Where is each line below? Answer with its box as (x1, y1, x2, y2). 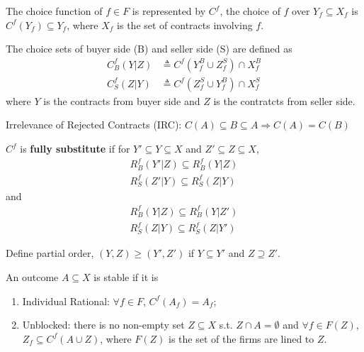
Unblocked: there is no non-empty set (22, 317, 185, 332)
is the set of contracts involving (117, 17, 253, 32)
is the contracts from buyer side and (43, 93, 200, 108)
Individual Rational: (22, 293, 110, 308)
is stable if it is (93, 269, 159, 284)
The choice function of (6, 4, 103, 18)
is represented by (132, 4, 206, 18)
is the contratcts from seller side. (213, 93, 356, 108)
